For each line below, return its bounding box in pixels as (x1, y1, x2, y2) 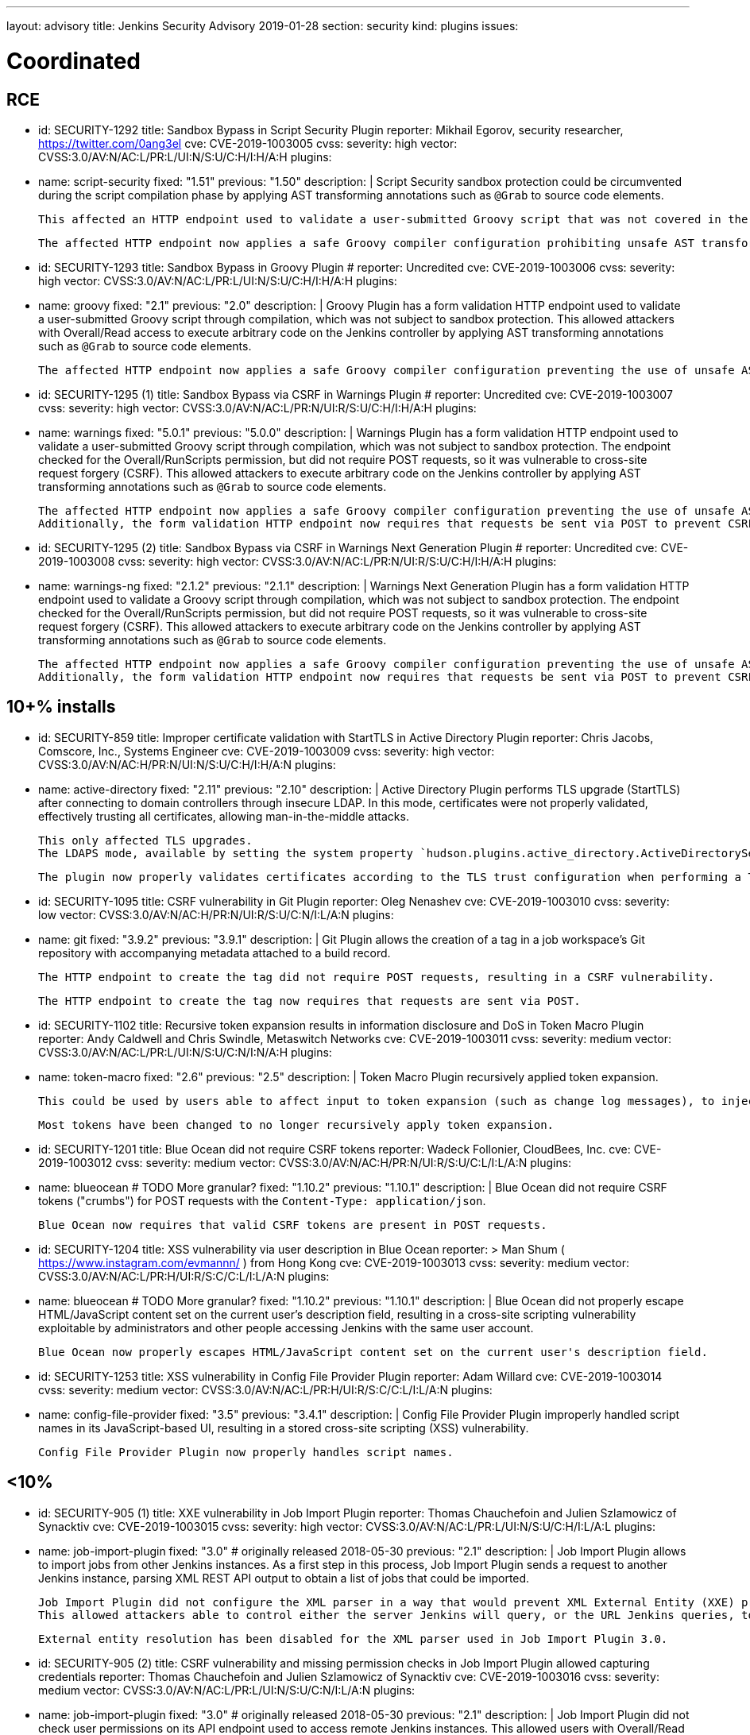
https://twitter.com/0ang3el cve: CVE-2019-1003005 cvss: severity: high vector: (38, 136, 458, 150)
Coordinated (6, 47, 141, 75)
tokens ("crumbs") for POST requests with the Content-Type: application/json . (38, 1193, 486, 1208)
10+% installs (6, 697, 116, 717)
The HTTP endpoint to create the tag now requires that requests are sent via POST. (38, 994, 581, 1007)
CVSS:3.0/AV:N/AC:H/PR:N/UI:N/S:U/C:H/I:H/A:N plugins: (38, 757, 336, 771)
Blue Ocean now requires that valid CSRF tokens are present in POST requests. (38, 1218, 547, 1231)
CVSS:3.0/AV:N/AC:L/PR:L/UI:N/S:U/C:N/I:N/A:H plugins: (38, 1045, 332, 1059)
